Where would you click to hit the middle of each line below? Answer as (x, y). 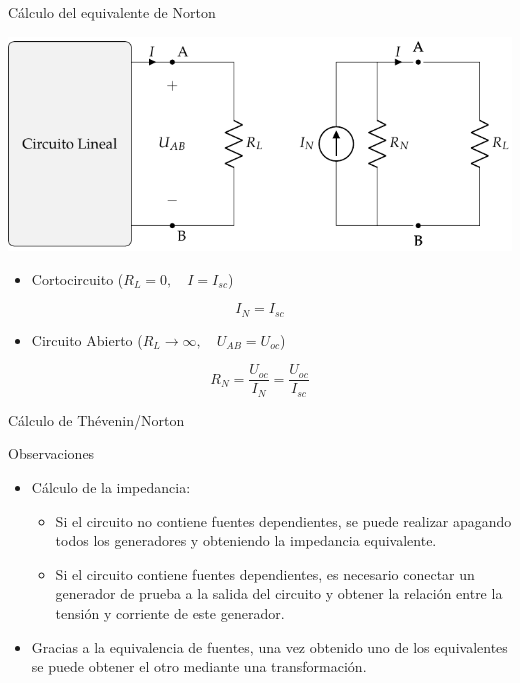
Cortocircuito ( (77, 278)
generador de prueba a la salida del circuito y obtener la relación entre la (279, 593)
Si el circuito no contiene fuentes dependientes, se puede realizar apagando (283, 520)
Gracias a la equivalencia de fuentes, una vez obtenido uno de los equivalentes (269, 646)
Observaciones (51, 453)
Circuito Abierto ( (87, 339)
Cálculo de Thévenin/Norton (96, 419)
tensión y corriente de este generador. (170, 613)
